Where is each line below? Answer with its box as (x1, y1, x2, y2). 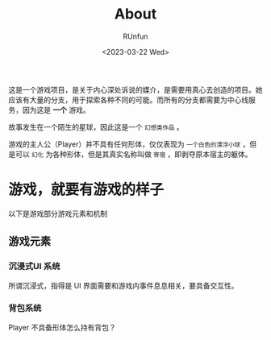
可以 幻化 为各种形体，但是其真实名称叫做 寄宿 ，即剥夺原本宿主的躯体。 (15, 149, 252, 159)
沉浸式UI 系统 (8, 261, 60, 272)
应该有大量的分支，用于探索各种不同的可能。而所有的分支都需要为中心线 (8, 94, 248, 105)
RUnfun (123, 31, 148, 41)
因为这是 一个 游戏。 (22, 105, 90, 114)
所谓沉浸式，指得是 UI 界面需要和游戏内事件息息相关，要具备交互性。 (8, 280, 240, 290)
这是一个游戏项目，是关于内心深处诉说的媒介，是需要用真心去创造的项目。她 (8, 85, 263, 94)
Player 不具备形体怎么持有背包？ (8, 322, 116, 332)
